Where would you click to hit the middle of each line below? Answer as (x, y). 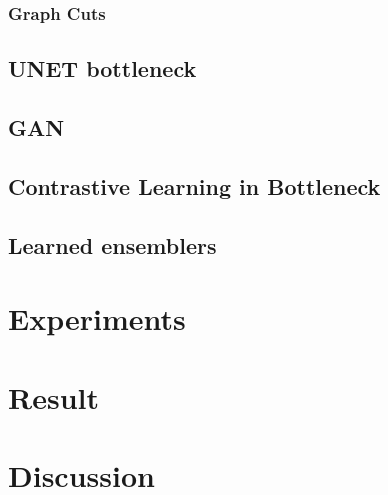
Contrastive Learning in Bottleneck (194, 185)
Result (53, 396)
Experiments (97, 318)
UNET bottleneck (102, 68)
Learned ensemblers (112, 244)
